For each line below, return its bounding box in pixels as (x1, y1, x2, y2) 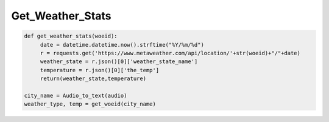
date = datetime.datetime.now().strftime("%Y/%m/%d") (40, 41, 204, 48)
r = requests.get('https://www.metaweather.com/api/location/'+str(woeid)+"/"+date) (40, 49, 301, 56)
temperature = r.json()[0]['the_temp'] (40, 67, 160, 73)
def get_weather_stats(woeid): (24, 33, 118, 39)
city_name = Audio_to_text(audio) (24, 92, 127, 99)
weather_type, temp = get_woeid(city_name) (24, 101, 157, 107)
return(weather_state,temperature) (40, 75, 146, 82)
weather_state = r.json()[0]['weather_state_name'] (40, 58, 198, 65)
